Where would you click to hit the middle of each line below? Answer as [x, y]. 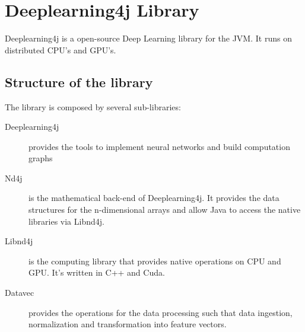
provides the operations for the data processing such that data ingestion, [161, 312]
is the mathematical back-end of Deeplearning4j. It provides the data [154, 198]
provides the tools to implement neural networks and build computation [159, 146]
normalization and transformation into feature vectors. [128, 324]
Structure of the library [79, 82]
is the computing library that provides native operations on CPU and [155, 261]
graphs [41, 158]
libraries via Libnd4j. [66, 221]
